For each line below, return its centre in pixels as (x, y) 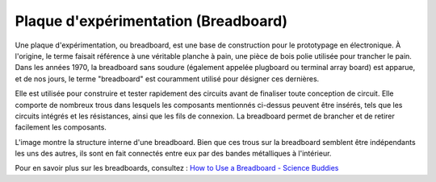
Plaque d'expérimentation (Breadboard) (151, 21)
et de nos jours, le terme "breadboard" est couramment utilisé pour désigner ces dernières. (167, 79)
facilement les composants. (61, 127)
